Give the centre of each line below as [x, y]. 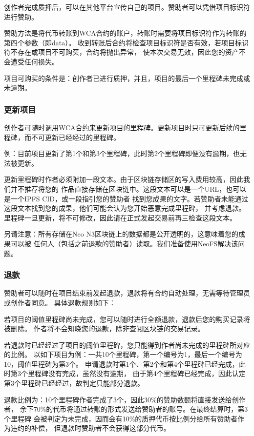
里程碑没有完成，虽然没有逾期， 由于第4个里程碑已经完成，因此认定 [137, 373]
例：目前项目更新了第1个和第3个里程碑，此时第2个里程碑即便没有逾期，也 [122, 153]
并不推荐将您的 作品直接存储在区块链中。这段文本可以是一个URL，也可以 [128, 188]
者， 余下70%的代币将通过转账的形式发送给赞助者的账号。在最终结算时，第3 [126, 409]
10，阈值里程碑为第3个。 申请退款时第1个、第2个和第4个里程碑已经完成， [121, 364]
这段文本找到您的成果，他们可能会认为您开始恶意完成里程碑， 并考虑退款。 [125, 208]
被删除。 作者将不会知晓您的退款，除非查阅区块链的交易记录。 [104, 328]
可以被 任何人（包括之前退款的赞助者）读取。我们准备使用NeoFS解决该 [124, 243]
